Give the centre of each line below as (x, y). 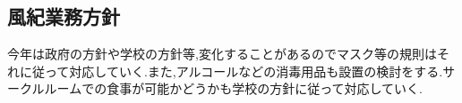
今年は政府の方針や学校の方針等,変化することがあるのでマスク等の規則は (222, 54)
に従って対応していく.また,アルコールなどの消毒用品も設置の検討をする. (231, 71)
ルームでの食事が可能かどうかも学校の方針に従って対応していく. (233, 88)
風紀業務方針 (64, 16)
